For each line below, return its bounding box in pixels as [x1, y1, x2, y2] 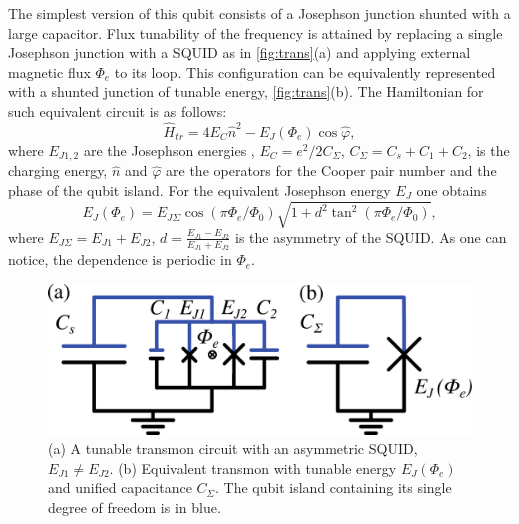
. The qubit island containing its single [215, 477, 452, 498]
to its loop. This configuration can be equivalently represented [114, 61, 496, 82]
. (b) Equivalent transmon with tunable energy [109, 457, 397, 478]
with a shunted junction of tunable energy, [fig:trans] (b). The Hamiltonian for [8, 81, 484, 102]
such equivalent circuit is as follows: [8, 100, 227, 121]
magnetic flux [8, 61, 91, 82]
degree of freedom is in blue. [48, 496, 221, 517]
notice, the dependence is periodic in [8, 249, 232, 270]
